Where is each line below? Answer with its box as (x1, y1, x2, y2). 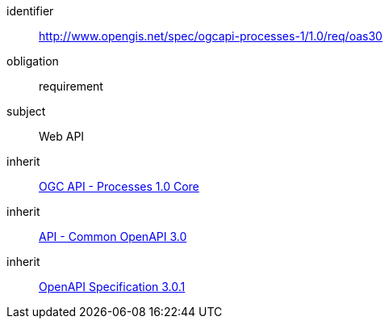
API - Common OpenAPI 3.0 (39, 230, 187, 243)
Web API (39, 129, 85, 143)
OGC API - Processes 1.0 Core (39, 179, 199, 193)
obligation (6, 54, 59, 68)
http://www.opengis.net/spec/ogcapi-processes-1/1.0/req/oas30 (39, 29, 383, 43)
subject (6, 104, 46, 118)
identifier (6, 4, 54, 18)
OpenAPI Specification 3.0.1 (39, 280, 186, 293)
